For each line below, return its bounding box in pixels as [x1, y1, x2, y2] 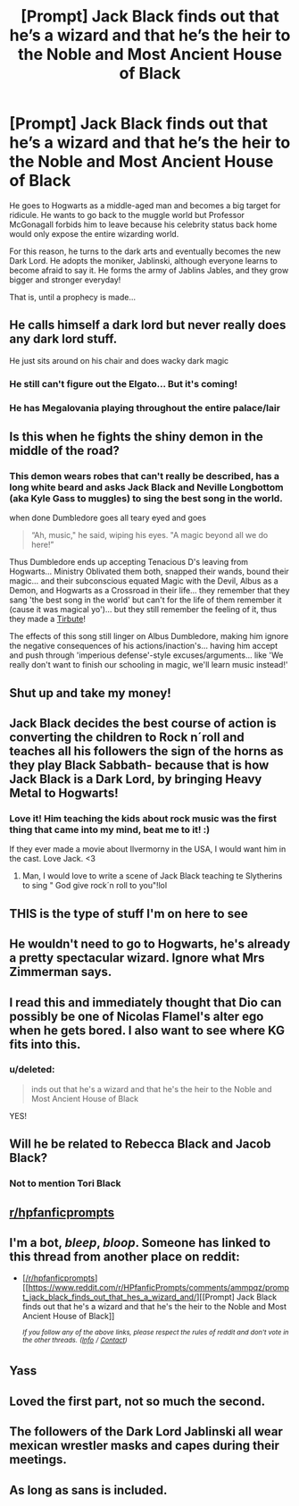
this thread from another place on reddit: [9, 1249, 240, 1264]
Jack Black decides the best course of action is [9, 716, 277, 731]
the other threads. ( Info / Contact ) [21, 1336, 128, 1345]
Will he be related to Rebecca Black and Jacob [9, 1137, 271, 1152]
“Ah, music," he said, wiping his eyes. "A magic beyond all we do [30, 530, 269, 541]
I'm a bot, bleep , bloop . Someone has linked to [9, 1235, 271, 1250]
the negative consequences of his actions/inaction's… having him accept [9, 641, 278, 652]
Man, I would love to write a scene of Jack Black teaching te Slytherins [21, 871, 283, 881]
